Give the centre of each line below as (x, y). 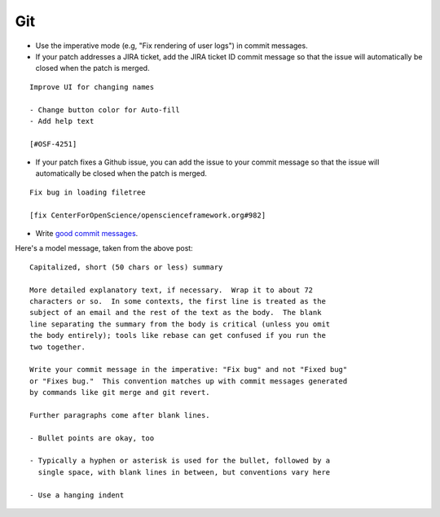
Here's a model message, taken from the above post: (104, 248)
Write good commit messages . (87, 234)
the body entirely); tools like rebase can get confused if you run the (178, 335)
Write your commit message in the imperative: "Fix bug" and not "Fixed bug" (189, 370)
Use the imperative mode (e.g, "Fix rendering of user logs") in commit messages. (172, 46)
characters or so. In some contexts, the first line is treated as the (178, 301)
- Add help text (62, 121)
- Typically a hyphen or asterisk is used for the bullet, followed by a (180, 461)
